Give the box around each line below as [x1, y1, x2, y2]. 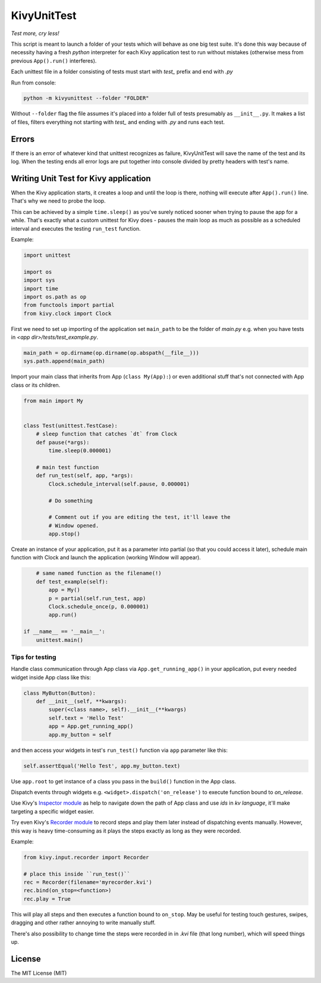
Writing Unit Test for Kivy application [11, 173, 151, 184]
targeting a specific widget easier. [11, 808, 95, 815]
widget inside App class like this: [11, 673, 92, 680]
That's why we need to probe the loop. [11, 197, 106, 204]
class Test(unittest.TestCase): [23, 423, 118, 429]
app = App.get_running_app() [48, 723, 134, 730]
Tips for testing [11, 653, 56, 661]
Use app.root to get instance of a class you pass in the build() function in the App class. [11, 777, 237, 784]
